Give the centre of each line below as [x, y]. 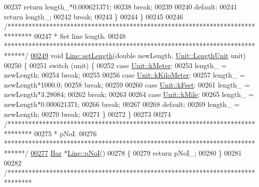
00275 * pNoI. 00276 [65, 133]
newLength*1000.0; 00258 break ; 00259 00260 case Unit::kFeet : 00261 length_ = [127, 84]
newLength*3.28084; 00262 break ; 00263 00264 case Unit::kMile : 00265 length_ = [129, 94]
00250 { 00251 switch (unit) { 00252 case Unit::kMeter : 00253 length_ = [116, 65]
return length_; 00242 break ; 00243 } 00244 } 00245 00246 [94, 16]
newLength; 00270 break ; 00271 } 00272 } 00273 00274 [88, 114]
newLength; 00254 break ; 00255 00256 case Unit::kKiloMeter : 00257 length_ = [125, 75]
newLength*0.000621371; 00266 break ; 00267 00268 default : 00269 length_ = [122, 104]
